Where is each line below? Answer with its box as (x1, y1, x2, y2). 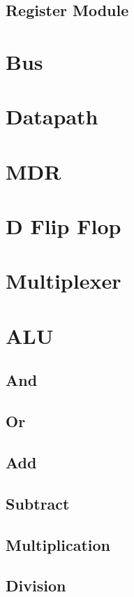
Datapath (6, 102, 98, 131)
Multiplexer (6, 266, 121, 295)
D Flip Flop (6, 212, 121, 240)
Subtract (6, 492, 70, 514)
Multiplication (6, 533, 111, 555)
